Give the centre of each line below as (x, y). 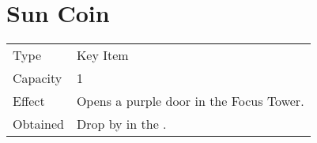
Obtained (38, 124)
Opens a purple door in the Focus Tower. (190, 101)
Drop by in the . (121, 124)
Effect (29, 101)
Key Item (102, 55)
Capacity (38, 78)
